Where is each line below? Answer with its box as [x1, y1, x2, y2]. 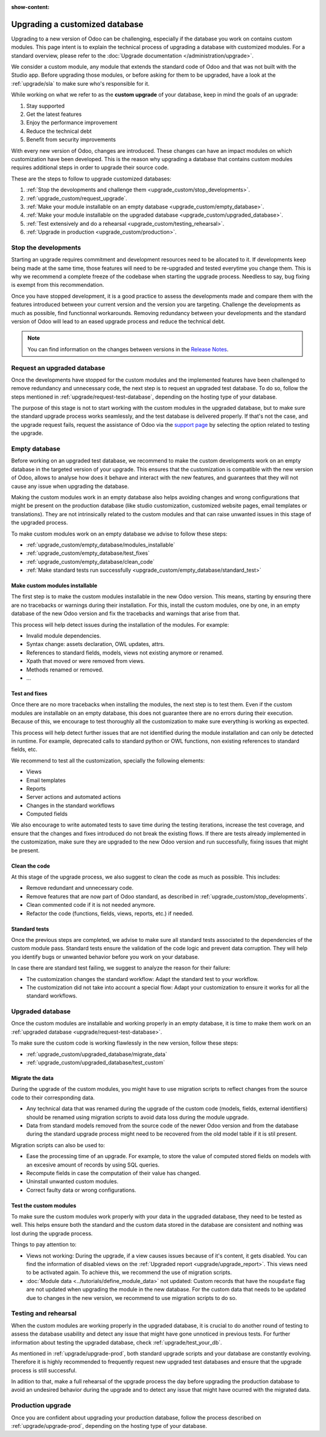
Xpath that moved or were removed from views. [26, 658, 145, 665]
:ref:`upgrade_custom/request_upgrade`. [26, 194, 127, 202]
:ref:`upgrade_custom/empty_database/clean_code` [26, 558, 155, 565]
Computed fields [26, 810, 68, 818]
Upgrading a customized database [11, 19, 144, 30]
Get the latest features [26, 110, 82, 118]
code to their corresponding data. [11, 1093, 95, 1101]
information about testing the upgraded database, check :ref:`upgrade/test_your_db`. [11, 1339, 223, 1346]
